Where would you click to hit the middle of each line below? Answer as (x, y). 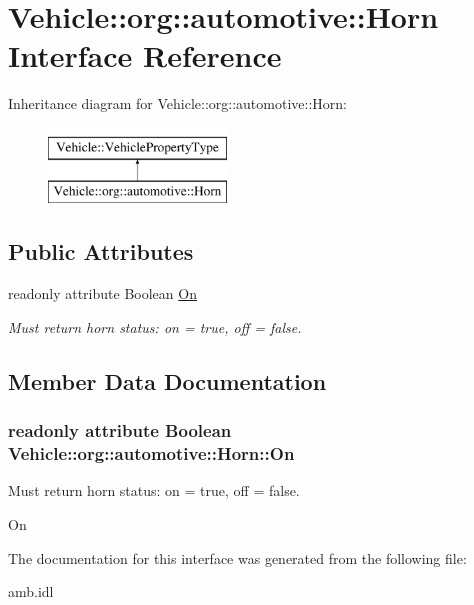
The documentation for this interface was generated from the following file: (237, 557)
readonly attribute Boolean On (102, 293)
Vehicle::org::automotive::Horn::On (151, 453)
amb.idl (31, 591)
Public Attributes (101, 251)
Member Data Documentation (167, 380)
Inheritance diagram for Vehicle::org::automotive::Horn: (177, 103)
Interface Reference (145, 55)
